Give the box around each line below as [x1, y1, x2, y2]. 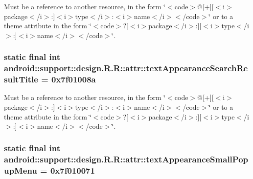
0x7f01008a [51, 73, 96, 85]
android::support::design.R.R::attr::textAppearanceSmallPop [4, 153, 249, 165]
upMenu [4, 164, 37, 176]
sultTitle [4, 73, 38, 85]
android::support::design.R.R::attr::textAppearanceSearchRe [4, 62, 248, 74]
